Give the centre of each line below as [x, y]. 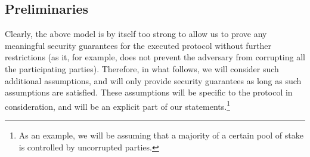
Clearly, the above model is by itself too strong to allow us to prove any [136, 34]
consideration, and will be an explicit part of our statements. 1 [117, 105]
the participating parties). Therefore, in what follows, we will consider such [142, 68]
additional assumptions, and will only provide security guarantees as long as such [153, 80]
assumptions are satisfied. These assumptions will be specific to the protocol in [149, 92]
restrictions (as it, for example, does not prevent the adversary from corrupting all [155, 57]
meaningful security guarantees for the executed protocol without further [138, 45]
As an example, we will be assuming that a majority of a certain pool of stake [161, 135]
